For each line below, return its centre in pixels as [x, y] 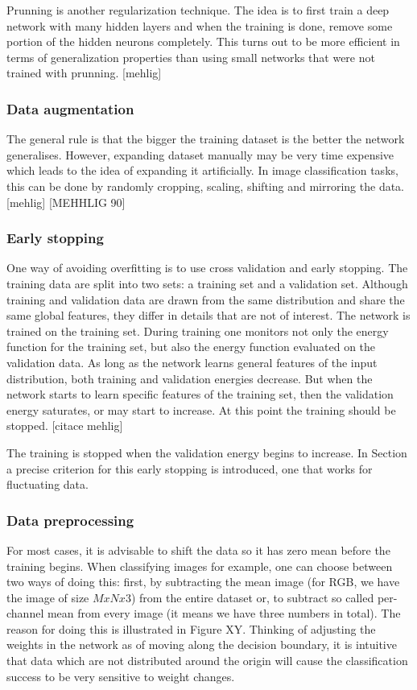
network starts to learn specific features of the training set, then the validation [200, 394]
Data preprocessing [70, 520]
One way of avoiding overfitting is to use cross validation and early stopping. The [207, 268]
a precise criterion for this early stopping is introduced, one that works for [190, 468]
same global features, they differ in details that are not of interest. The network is [208, 315]
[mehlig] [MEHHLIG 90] [66, 202]
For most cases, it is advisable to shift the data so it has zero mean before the [198, 550]
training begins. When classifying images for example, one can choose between [200, 566]
